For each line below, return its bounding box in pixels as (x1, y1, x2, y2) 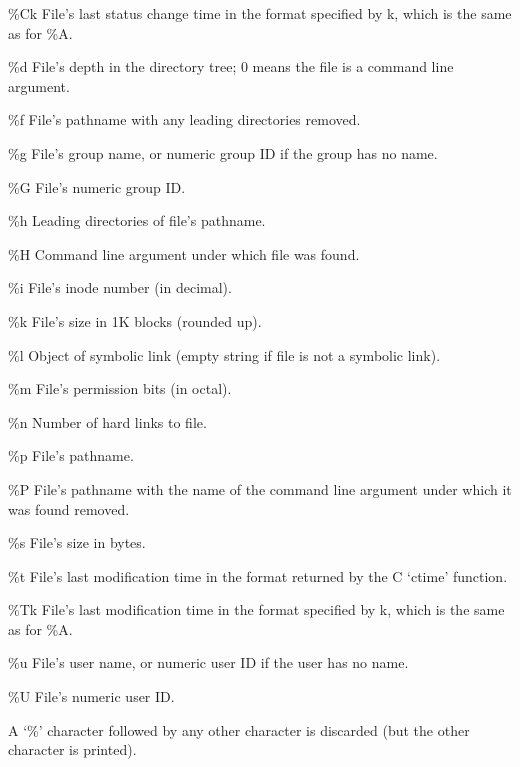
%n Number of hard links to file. (8, 411, 207, 432)
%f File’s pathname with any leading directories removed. (8, 109, 361, 130)
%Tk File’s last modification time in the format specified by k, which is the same (8, 599, 505, 620)
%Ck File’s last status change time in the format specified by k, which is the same (8, 3, 512, 23)
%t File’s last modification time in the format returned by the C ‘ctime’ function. (8, 565, 508, 586)
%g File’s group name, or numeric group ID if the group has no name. (8, 142, 438, 163)
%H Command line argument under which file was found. (8, 243, 360, 264)
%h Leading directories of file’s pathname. (8, 210, 266, 231)
